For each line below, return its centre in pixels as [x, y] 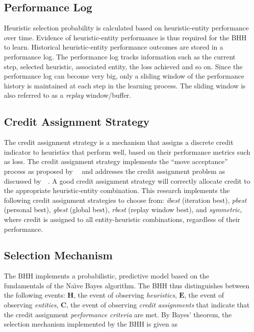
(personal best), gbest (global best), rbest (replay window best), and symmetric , [123, 209]
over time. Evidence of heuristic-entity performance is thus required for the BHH [125, 37]
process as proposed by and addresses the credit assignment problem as [114, 171]
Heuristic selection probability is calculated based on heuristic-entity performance [127, 28]
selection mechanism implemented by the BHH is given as [91, 324]
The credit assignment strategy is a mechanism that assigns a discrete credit [119, 142]
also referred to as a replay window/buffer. [68, 95]
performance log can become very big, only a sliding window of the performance [124, 76]
